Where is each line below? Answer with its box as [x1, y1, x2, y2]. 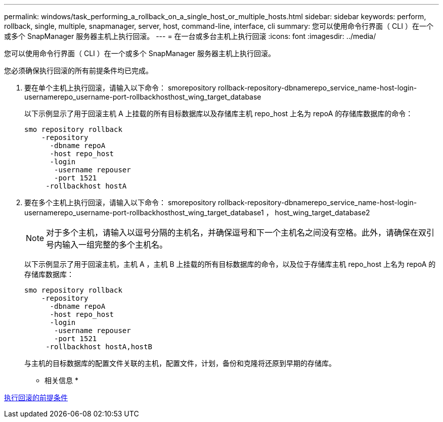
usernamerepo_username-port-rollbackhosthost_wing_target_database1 [24, 208, 264, 217]
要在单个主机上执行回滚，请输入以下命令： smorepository [24, 83, 216, 92]
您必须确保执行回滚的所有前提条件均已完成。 [4, 66, 153, 75]
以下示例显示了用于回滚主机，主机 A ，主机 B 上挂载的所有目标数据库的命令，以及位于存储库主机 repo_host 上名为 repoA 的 [24, 260, 436, 268]
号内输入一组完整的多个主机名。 [46, 240, 168, 250]
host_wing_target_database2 [275, 208, 370, 217]
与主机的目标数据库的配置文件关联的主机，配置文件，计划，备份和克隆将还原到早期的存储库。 [24, 359, 336, 367]
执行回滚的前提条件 [4, 393, 68, 402]
